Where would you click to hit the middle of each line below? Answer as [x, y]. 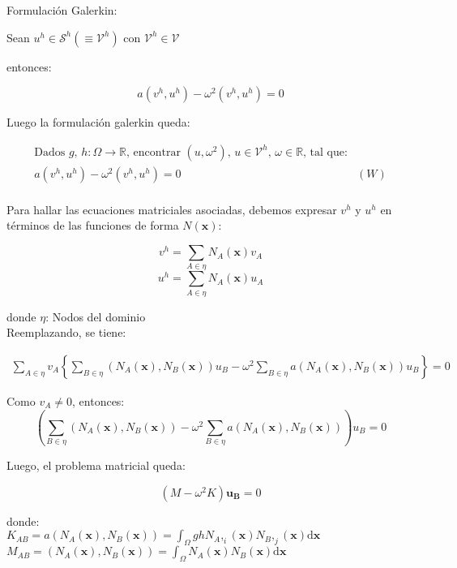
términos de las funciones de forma [93, 225]
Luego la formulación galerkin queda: [98, 122]
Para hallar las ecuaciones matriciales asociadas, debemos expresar [172, 209]
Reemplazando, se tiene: [66, 332]
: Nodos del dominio [96, 316]
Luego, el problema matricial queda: [96, 465]
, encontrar [153, 152]
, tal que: [325, 152]
